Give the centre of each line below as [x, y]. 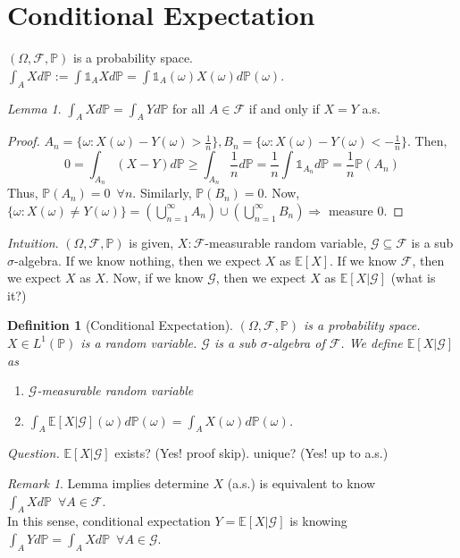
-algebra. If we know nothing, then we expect [138, 260]
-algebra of [296, 342]
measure [351, 210]
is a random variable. [139, 342]
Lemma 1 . [34, 108]
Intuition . [33, 242]
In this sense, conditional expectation [109, 521]
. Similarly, [162, 193]
